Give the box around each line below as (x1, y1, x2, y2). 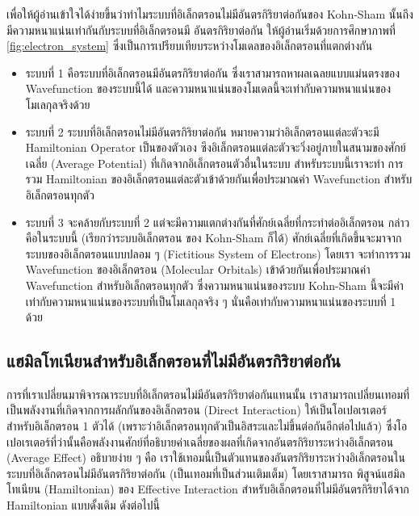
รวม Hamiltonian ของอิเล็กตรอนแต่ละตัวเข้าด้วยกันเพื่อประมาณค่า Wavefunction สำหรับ (25, 170, 413, 187)
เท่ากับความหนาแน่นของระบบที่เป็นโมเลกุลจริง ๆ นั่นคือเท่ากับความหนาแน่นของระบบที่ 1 (25, 292, 396, 309)
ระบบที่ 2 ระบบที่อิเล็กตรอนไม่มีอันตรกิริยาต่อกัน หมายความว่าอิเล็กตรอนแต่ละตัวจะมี (25, 123, 379, 140)
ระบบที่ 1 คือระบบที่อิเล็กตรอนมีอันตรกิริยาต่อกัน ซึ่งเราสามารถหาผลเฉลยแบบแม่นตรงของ (25, 64, 400, 81)
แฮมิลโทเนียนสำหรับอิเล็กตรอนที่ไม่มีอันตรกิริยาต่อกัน (6, 348, 341, 373)
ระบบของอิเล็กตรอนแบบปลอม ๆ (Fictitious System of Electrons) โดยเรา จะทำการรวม (25, 245, 411, 262)
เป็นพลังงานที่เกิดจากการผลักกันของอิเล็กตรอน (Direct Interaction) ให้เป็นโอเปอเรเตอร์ (6, 401, 388, 418)
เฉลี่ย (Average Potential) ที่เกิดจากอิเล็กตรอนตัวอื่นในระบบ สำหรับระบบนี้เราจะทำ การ (25, 154, 404, 171)
